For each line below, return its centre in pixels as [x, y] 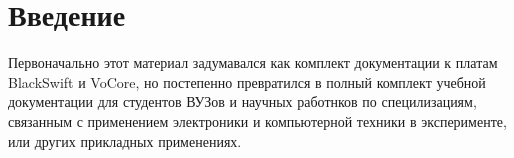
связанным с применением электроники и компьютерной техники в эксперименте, [257, 120]
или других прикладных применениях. [125, 140]
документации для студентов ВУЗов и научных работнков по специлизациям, [242, 101]
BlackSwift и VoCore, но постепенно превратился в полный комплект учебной [247, 81]
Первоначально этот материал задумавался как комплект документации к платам [253, 62]
